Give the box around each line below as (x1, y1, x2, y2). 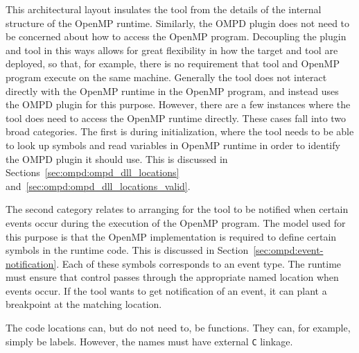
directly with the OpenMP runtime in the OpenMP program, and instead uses (6, 83, 339, 98)
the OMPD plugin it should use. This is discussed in (6, 151, 228, 166)
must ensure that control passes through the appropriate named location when (6, 270, 339, 284)
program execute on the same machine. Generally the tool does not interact (6, 69, 327, 84)
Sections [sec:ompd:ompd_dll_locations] (6, 165, 179, 180)
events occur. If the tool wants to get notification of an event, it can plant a (6, 283, 327, 298)
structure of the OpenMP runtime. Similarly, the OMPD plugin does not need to (6, 15, 350, 30)
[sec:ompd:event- (253, 243, 324, 257)
